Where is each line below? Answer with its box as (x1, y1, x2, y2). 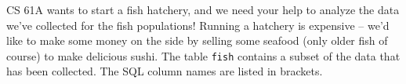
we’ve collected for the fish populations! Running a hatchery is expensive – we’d (6, 16, 390, 33)
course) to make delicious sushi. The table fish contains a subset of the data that (6, 47, 401, 64)
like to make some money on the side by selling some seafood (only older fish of (6, 32, 388, 49)
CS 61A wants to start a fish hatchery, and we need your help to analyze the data (6, 2, 400, 17)
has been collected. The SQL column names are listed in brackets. (6, 63, 323, 79)
